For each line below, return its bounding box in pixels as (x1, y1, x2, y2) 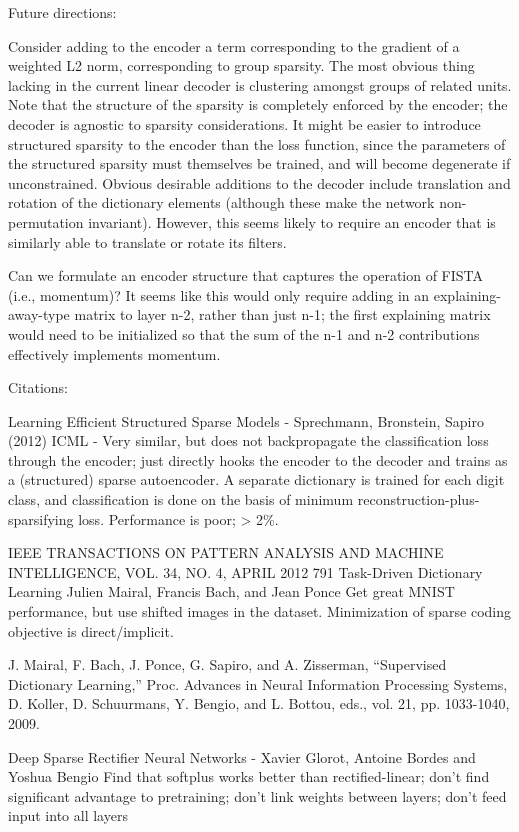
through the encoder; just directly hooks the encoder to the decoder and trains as (8, 449, 508, 470)
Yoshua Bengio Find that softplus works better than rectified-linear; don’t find (8, 766, 490, 787)
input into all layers (8, 805, 128, 826)
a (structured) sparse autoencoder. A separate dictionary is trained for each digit (8, 469, 505, 490)
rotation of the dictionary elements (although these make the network (8, 192, 435, 213)
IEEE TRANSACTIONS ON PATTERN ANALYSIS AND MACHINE (8, 542, 444, 563)
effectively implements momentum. (8, 343, 221, 364)
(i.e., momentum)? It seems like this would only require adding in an (8, 284, 430, 305)
